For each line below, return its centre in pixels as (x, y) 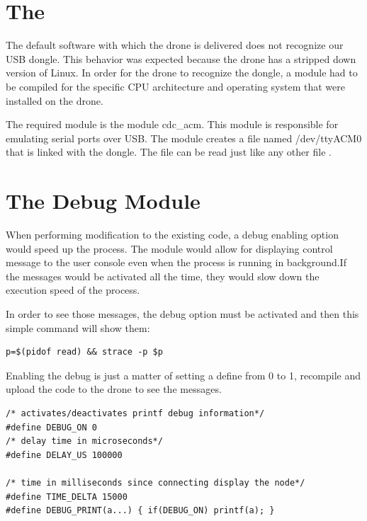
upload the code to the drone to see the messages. (114, 389)
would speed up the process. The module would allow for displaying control (169, 248)
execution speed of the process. (73, 290)
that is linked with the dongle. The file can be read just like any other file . (169, 152)
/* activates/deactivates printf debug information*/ (135, 413)
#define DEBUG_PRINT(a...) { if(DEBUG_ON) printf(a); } (140, 511)
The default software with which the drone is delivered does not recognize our (175, 45)
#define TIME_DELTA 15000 (67, 497)
